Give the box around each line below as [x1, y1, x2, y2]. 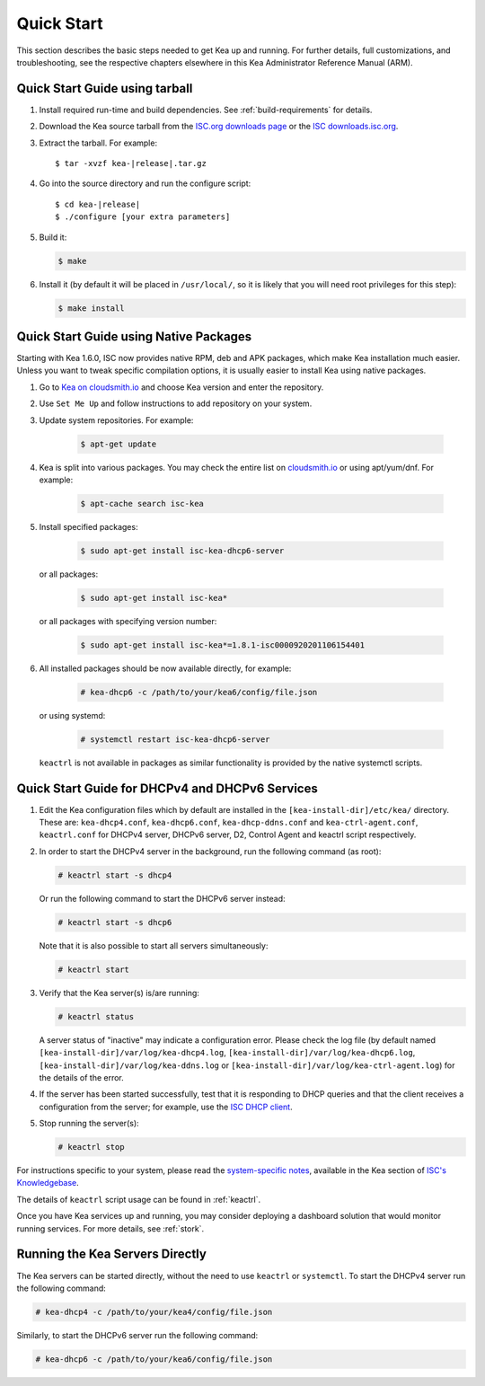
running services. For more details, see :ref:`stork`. [16, 1223, 205, 1234]
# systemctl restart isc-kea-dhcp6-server [80, 734, 270, 745]
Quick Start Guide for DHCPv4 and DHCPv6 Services [16, 781, 318, 796]
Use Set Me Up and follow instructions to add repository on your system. [39, 398, 313, 409]
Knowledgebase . [16, 1178, 80, 1188]
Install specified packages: [39, 521, 138, 532]
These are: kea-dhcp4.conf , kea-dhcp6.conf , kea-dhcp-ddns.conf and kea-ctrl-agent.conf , [39, 817, 419, 828]
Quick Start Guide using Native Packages [16, 329, 252, 344]
